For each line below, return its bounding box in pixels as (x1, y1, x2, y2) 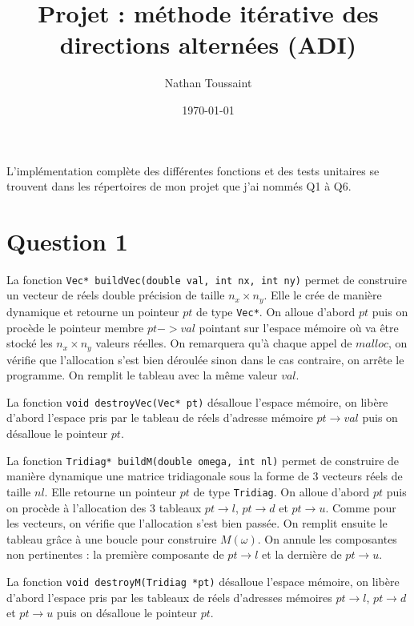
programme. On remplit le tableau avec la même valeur (6, 367, 278, 383)
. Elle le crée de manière (263, 287, 382, 303)
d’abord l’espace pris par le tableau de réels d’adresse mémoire (6, 409, 313, 426)
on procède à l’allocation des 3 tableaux (6, 499, 202, 516)
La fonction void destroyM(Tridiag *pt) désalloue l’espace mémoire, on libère (6, 572, 400, 589)
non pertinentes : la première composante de (6, 546, 224, 563)
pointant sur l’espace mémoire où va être (199, 319, 399, 335)
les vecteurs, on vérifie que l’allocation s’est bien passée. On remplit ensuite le (6, 515, 388, 532)
